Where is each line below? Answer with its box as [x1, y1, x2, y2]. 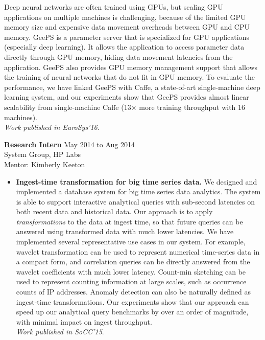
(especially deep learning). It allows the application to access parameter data [4, 41, 245, 52]
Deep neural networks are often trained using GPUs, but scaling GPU [4, 2, 223, 12]
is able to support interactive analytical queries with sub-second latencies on [16, 196, 255, 207]
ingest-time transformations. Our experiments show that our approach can [16, 296, 249, 307]
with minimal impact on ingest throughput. [16, 316, 152, 327]
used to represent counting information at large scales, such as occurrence [16, 276, 247, 287]
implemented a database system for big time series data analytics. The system [16, 186, 261, 197]
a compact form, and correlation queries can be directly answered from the [16, 256, 250, 267]
